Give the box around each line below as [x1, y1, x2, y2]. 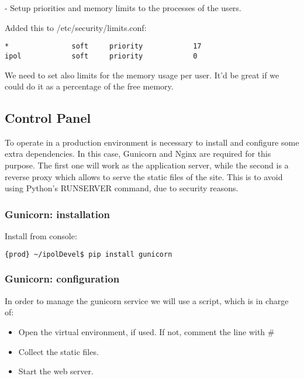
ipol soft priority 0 [5, 51, 198, 60]
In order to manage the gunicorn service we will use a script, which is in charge [5, 294, 289, 306]
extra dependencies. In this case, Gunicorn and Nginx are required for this [5, 147, 271, 160]
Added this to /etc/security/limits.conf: [5, 21, 147, 33]
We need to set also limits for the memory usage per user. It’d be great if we [5, 68, 279, 81]
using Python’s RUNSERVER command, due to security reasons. [5, 182, 239, 194]
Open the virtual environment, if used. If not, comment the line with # [18, 325, 275, 337]
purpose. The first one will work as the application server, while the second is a [5, 159, 289, 171]
